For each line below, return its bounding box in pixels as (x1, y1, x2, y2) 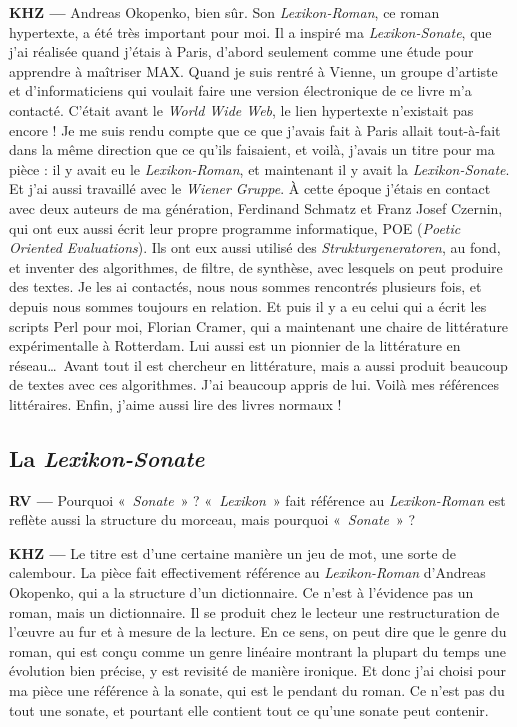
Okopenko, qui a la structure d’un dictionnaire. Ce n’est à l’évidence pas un (9, 582, 474, 603)
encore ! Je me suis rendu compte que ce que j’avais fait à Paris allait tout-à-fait (9, 119, 501, 140)
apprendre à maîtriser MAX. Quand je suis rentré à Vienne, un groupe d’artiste (9, 60, 498, 81)
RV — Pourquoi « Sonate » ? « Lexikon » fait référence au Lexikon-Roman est (9, 489, 506, 510)
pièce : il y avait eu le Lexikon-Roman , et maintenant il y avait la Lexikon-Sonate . (9, 158, 510, 179)
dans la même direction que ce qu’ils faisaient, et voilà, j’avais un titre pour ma (9, 139, 495, 160)
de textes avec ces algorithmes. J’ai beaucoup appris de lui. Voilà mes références (9, 374, 499, 395)
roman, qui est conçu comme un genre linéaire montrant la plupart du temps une (9, 640, 506, 661)
